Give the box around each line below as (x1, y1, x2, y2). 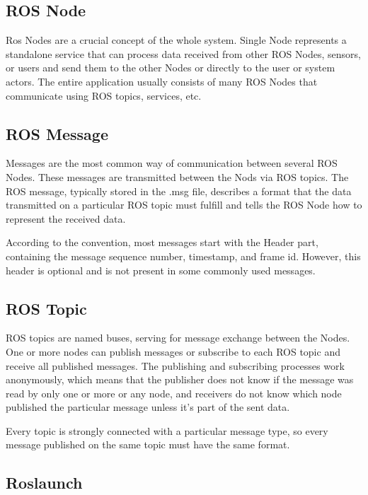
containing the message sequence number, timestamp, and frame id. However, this (6, 248, 361, 263)
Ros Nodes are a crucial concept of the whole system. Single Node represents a (6, 33, 347, 47)
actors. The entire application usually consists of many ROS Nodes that (6, 74, 318, 88)
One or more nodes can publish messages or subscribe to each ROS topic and (6, 344, 340, 359)
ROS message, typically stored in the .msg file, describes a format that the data (6, 183, 352, 198)
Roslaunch (6, 472, 83, 494)
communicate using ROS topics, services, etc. (6, 88, 202, 103)
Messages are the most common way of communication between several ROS (6, 156, 338, 170)
